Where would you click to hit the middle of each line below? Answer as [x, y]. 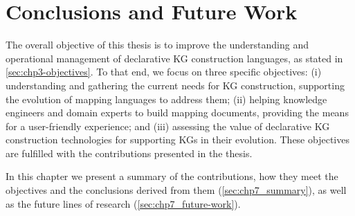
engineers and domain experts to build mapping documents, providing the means [177, 112]
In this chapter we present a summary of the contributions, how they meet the [172, 176]
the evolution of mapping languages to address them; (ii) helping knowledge [166, 99]
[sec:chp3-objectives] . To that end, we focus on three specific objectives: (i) [164, 72]
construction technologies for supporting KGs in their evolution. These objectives [177, 139]
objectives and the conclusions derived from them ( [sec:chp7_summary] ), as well [176, 190]
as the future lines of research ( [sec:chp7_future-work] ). [123, 203]
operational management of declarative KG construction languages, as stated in [174, 58]
